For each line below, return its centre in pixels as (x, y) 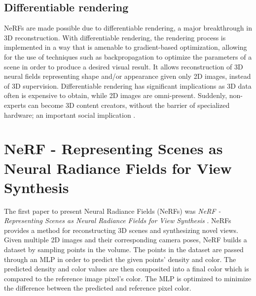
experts (15, 105)
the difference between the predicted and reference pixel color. (98, 288)
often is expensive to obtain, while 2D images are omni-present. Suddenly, (116, 95)
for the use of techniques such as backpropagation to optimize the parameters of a (128, 56)
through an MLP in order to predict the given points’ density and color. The (120, 259)
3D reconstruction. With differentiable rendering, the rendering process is (115, 37)
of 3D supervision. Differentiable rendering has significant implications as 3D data (128, 85)
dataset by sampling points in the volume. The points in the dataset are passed (124, 249)
